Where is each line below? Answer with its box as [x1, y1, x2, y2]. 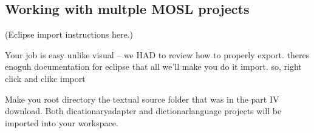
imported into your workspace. [5, 116, 118, 129]
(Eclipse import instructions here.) [5, 28, 133, 41]
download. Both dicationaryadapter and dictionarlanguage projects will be [5, 104, 282, 117]
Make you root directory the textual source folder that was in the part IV [5, 92, 279, 105]
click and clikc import [5, 72, 86, 84]
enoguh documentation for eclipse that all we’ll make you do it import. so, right [5, 60, 302, 73]
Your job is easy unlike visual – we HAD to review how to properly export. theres [5, 48, 310, 61]
